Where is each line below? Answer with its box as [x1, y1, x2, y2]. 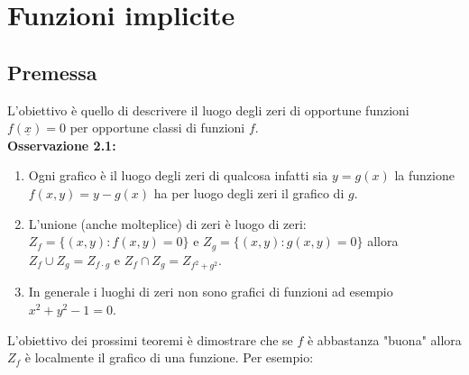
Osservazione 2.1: [7, 135, 116, 154]
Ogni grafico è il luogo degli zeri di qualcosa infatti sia [28, 166, 328, 185]
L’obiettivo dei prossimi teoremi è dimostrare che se [7, 330, 293, 349]
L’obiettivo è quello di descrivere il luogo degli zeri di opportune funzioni [7, 100, 409, 119]
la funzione [394, 166, 455, 185]
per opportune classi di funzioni [69, 118, 245, 137]
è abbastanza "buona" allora [307, 330, 462, 349]
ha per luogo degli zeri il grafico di [153, 183, 345, 202]
